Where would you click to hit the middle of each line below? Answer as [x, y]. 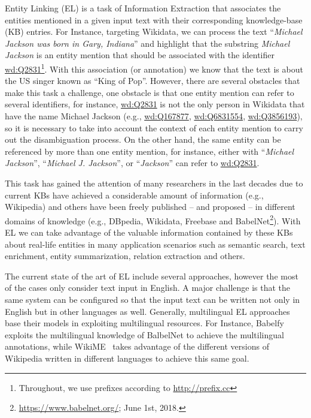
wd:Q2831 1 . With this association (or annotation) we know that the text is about [154, 68]
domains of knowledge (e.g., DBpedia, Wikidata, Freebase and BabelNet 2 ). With [153, 219]
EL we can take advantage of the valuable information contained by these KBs [149, 232]
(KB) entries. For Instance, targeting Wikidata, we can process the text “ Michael [154, 31]
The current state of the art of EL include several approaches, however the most [152, 276]
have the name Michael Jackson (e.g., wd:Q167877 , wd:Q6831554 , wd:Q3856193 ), [154, 116]
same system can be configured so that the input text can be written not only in [153, 299]
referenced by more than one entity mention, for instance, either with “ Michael [150, 151]
